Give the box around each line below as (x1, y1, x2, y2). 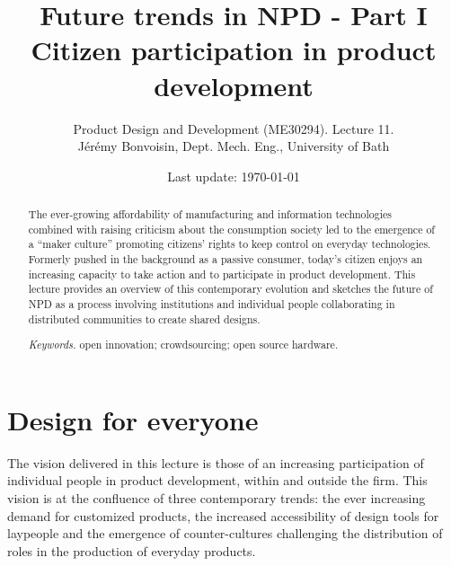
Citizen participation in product (31, 31, 437, 68)
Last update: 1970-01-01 (167, 166, 300, 185)
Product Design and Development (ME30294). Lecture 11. (73, 119, 394, 137)
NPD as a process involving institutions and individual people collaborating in (28, 296, 395, 312)
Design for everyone (7, 401, 259, 438)
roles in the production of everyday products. (7, 541, 256, 560)
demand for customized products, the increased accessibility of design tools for (7, 506, 439, 525)
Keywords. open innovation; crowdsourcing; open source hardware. (28, 337, 339, 352)
